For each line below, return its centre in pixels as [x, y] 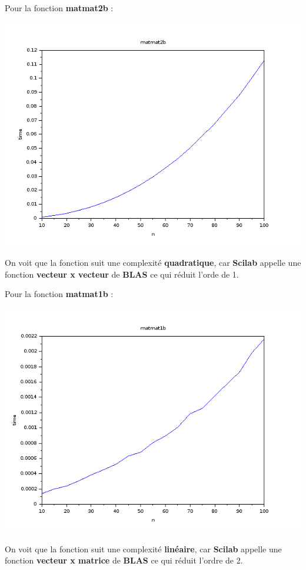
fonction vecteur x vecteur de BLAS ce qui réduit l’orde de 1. [122, 274]
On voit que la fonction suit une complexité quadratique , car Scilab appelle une [153, 263]
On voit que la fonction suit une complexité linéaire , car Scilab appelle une [143, 548]
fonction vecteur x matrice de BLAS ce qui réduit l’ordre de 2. [124, 560]
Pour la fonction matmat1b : [59, 294]
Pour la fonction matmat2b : [59, 8]
